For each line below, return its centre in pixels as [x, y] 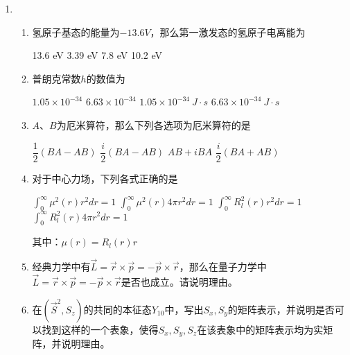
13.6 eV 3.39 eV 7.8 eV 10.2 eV [97, 55]
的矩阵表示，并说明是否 [281, 309]
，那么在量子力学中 [223, 267]
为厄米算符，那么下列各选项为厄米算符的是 [154, 124]
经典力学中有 [61, 267]
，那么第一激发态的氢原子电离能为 [228, 32]
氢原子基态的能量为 [76, 32]
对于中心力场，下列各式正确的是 [105, 178]
